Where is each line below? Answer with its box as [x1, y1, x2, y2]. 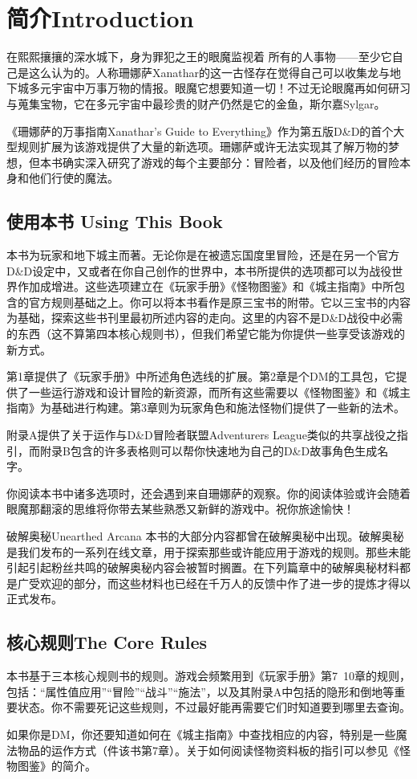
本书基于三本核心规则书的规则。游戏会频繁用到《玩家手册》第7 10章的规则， [6, 667, 411, 684]
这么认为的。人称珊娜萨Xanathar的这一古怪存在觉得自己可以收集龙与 [28, 63, 390, 80]
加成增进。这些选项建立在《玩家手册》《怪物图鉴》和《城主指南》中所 [28, 278, 394, 295]
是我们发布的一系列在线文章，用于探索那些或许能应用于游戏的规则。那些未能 [6, 543, 411, 560]
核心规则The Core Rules [6, 630, 208, 655]
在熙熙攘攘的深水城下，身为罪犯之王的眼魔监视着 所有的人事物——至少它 [6, 48, 392, 65]
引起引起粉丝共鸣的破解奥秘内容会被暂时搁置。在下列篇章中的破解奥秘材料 [6, 559, 399, 576]
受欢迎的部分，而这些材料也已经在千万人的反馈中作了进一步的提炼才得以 [28, 574, 411, 591]
